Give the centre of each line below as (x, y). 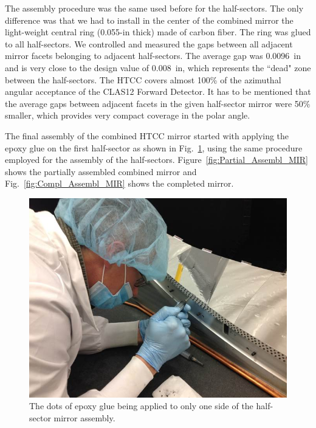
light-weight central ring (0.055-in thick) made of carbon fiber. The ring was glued (158, 32)
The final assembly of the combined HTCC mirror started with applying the (147, 135)
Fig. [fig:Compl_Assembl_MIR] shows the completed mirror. (119, 183)
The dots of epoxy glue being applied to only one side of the (141, 406)
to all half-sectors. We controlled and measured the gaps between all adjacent (149, 43)
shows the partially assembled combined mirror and (101, 171)
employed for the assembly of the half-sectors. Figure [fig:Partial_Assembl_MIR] (156, 160)
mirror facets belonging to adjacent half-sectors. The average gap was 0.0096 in (153, 56)
